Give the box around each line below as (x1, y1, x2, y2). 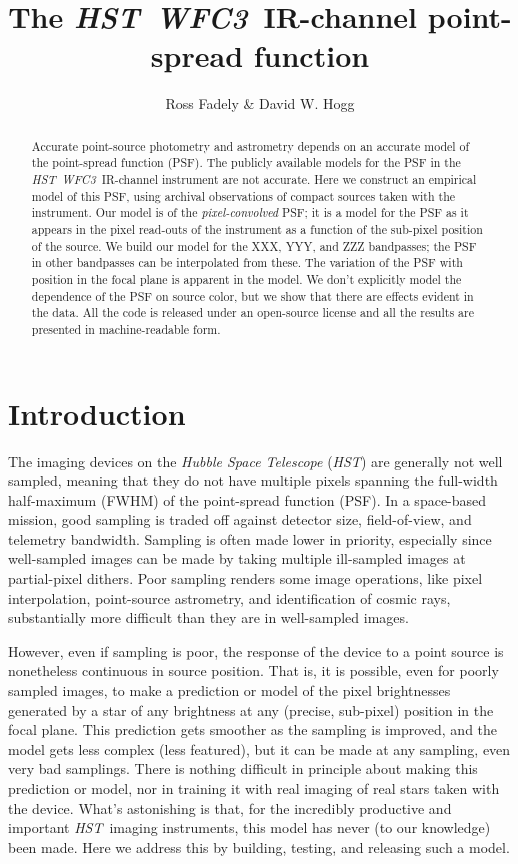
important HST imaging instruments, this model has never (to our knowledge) (8, 817, 491, 838)
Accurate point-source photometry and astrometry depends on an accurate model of (31, 137, 470, 154)
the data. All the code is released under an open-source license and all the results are (31, 304, 474, 321)
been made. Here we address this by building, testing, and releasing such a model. (8, 836, 510, 857)
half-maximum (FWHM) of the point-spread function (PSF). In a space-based (8, 489, 487, 510)
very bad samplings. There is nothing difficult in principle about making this (8, 758, 478, 779)
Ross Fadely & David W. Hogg (165, 93, 355, 114)
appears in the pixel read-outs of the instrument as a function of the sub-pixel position (31, 220, 483, 237)
